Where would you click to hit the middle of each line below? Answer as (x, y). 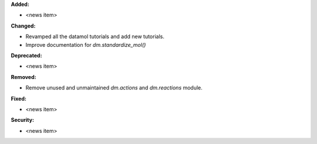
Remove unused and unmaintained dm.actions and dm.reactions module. (114, 88)
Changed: (23, 26)
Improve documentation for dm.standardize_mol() (86, 44)
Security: (23, 120)
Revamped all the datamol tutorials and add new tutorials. (95, 37)
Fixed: (18, 98)
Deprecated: (26, 55)
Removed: (23, 77)
